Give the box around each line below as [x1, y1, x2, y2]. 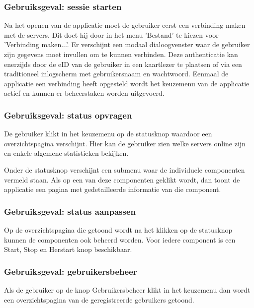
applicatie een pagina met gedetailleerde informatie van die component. [4, 184, 221, 194]
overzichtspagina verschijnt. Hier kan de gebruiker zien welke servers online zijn [4, 138, 246, 148]
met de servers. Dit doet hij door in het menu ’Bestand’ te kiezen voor [4, 29, 219, 40]
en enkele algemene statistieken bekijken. [4, 148, 129, 158]
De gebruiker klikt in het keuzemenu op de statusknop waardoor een [4, 128, 212, 139]
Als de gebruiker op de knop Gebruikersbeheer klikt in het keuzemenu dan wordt [4, 284, 251, 295]
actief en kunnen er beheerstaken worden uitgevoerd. [4, 88, 165, 98]
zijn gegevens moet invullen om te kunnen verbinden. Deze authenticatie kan [4, 49, 238, 59]
